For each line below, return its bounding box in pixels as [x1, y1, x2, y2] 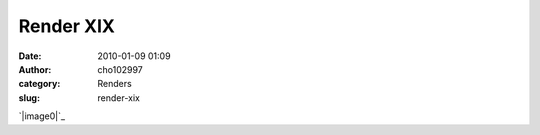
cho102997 [97, 63, 144, 75]
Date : [18, 50, 42, 62]
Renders [97, 78, 132, 90]
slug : [18, 91, 40, 104]
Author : [18, 63, 52, 75]
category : [18, 78, 61, 90]
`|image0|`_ [18, 110, 65, 122]
